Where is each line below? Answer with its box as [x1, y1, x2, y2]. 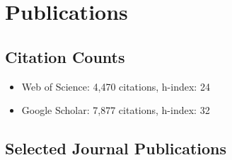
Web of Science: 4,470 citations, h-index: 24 [21, 79, 210, 93]
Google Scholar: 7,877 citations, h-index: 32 [21, 103, 210, 118]
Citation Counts [5, 45, 125, 67]
